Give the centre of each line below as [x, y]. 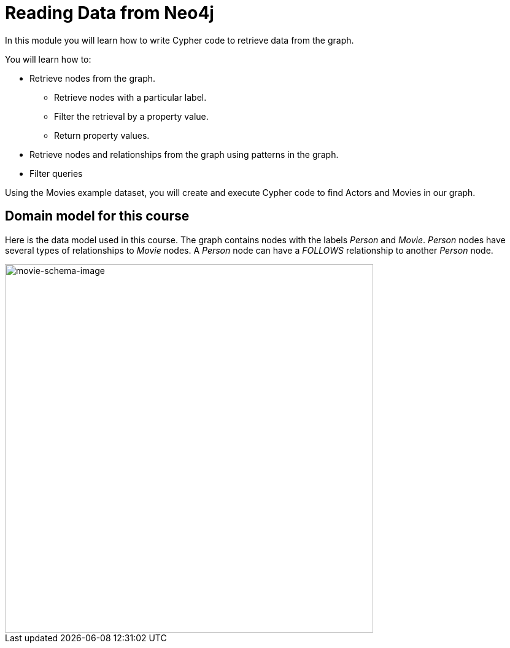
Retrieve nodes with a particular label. [130, 97]
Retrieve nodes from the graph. [93, 78]
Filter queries [56, 173]
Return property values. [102, 135]
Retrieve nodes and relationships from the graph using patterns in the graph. [184, 154]
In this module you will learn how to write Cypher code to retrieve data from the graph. [180, 40]
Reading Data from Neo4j [110, 13]
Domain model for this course [97, 216]
